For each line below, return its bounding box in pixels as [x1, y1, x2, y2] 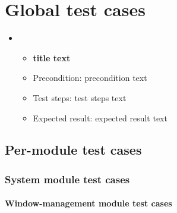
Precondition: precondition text [33, 71, 147, 84]
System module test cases [5, 171, 130, 186]
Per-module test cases [5, 140, 142, 159]
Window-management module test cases [5, 197, 172, 209]
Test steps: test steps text [33, 91, 127, 104]
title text [33, 51, 71, 64]
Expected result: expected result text [33, 111, 167, 124]
